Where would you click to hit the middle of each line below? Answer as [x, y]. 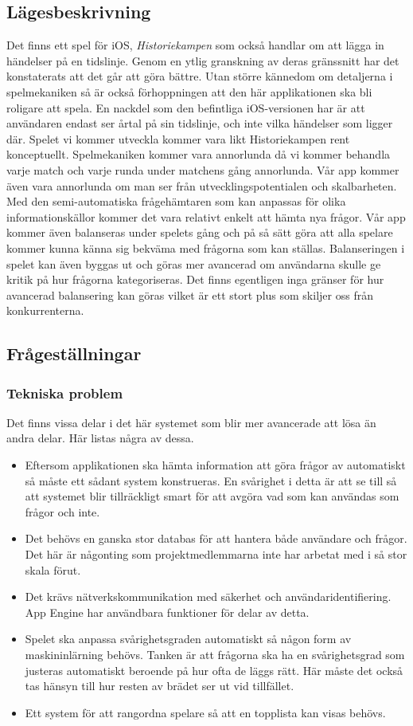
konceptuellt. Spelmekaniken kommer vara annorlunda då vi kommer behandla [199, 154]
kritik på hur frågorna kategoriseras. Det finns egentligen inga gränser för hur [195, 279]
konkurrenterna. [45, 310]
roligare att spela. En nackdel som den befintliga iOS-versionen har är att [186, 107]
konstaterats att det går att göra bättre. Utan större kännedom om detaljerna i [200, 76]
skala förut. [53, 569]
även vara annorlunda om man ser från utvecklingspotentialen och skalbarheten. [202, 185]
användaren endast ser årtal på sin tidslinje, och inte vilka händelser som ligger [200, 123]
